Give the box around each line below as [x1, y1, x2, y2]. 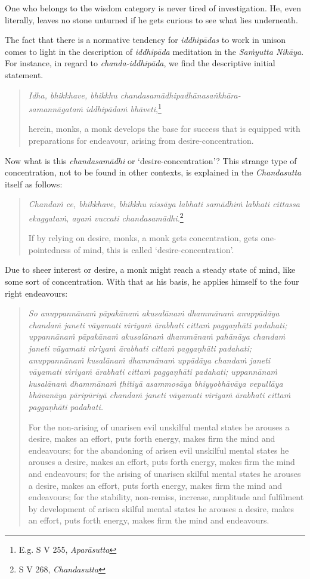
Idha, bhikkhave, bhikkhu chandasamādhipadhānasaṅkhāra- [28, 88, 241, 101]
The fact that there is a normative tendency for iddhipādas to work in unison [5, 33, 286, 46]
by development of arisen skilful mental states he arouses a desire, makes [28, 502, 294, 515]
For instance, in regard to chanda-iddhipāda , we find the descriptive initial [5, 57, 275, 69]
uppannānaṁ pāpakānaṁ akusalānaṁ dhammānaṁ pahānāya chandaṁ [28, 330, 286, 343]
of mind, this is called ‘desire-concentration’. [73, 243, 234, 255]
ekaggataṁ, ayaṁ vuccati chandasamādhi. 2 [28, 210, 184, 224]
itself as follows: [5, 177, 63, 190]
